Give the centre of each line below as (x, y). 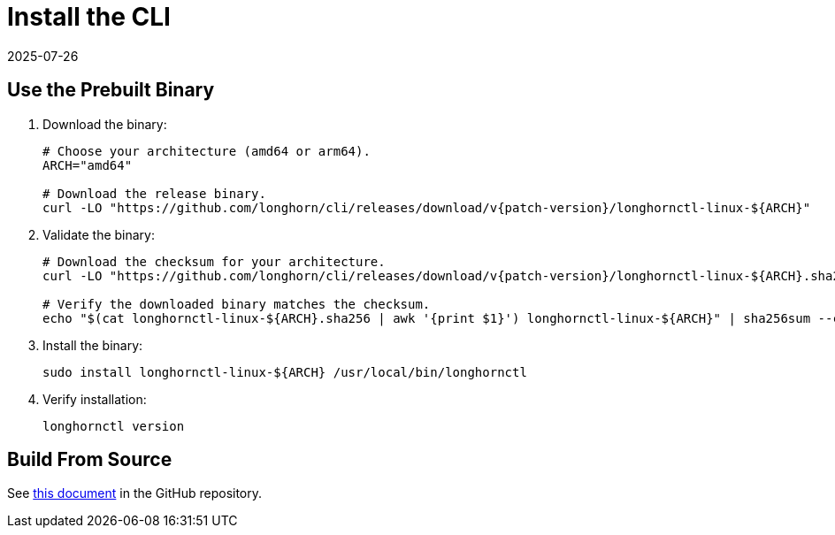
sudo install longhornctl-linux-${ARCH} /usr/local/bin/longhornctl (285, 372)
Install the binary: (93, 345)
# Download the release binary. (154, 193)
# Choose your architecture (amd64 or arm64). (207, 151)
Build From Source (90, 460)
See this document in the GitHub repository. (135, 493)
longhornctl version (114, 426)
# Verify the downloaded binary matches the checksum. (237, 304)
